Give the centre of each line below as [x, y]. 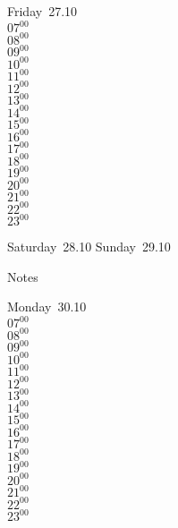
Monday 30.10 [47, 307]
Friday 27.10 [42, 11]
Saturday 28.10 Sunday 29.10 [89, 247]
